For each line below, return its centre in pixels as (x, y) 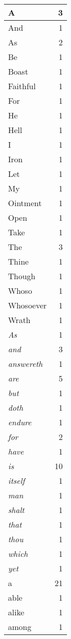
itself (17, 481)
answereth (25, 364)
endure (20, 422)
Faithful (22, 86)
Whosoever (27, 305)
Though (22, 276)
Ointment (25, 203)
